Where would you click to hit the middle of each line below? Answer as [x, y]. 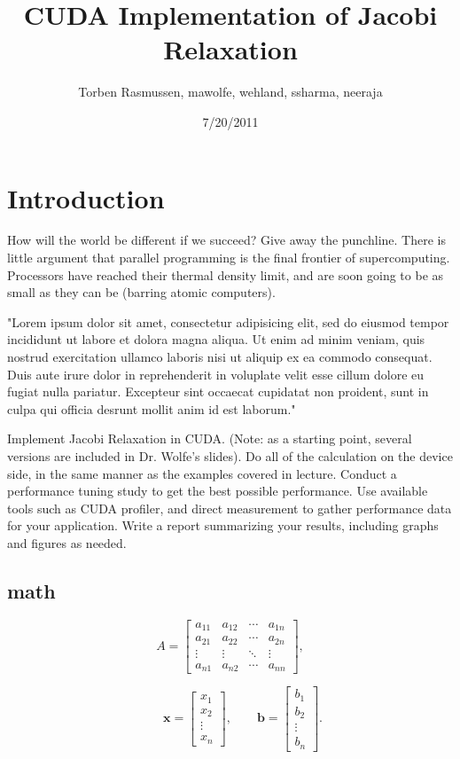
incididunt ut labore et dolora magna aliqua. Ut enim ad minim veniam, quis [216, 339]
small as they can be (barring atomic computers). [141, 292]
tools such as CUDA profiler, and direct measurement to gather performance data [230, 508]
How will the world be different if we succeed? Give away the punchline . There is [226, 240]
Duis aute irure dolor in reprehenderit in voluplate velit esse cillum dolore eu [216, 374]
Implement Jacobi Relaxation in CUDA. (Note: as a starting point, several [210, 438]
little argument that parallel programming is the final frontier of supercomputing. [229, 258]
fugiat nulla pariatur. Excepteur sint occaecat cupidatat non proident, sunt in [218, 391]
